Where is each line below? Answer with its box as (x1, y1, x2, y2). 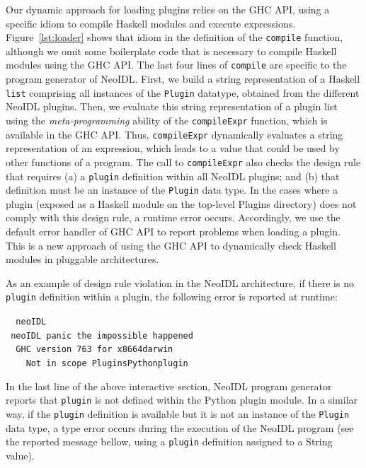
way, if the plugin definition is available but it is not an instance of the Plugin (6, 406, 350, 421)
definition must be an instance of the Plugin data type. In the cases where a (6, 182, 338, 197)
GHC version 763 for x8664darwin (16, 344, 173, 355)
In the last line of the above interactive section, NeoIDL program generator (6, 378, 332, 393)
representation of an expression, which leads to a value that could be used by (6, 141, 340, 156)
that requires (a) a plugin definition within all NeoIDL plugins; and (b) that (6, 168, 340, 183)
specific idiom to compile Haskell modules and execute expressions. (6, 16, 296, 30)
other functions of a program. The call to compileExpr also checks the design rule (6, 154, 361, 169)
